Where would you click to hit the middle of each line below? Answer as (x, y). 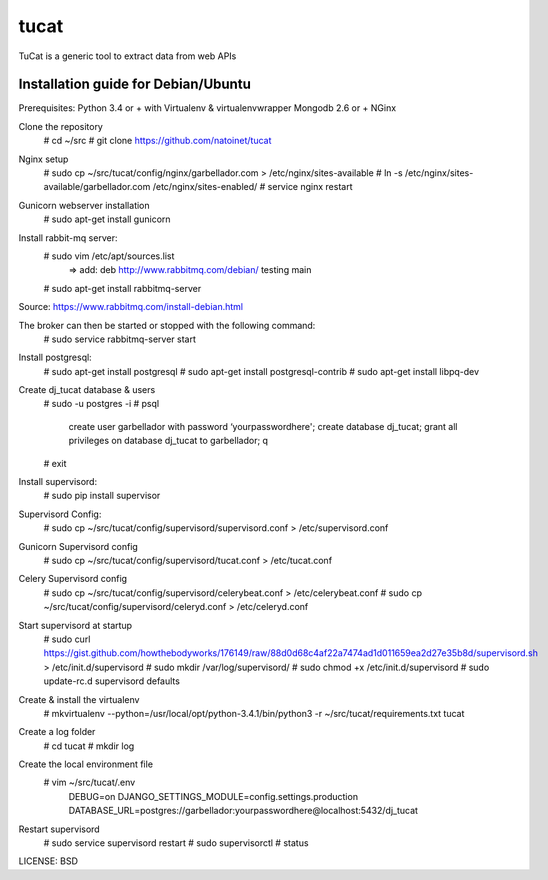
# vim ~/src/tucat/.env (89, 782)
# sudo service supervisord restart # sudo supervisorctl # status (176, 843)
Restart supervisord (59, 829)
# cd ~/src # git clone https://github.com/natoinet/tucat (157, 141)
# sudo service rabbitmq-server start (120, 339)
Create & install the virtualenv (79, 699)
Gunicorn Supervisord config (78, 546)
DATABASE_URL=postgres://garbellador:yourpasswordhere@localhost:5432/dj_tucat (243, 811)
